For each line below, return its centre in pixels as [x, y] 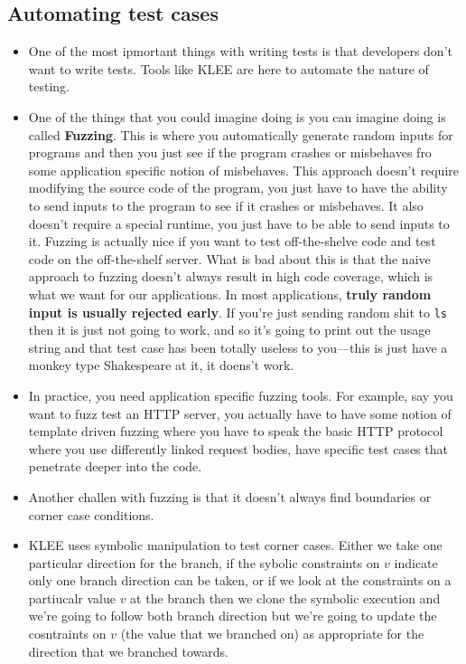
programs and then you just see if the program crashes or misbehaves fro [230, 152]
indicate [416, 562]
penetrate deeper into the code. [115, 466]
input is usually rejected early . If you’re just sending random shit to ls [238, 312]
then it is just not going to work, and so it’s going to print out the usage [229, 330]
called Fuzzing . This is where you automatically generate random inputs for [241, 134]
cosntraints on [67, 634]
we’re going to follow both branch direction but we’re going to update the [233, 616]
